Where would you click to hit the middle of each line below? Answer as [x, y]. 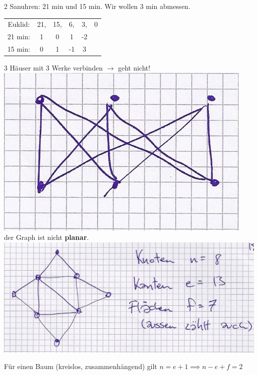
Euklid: [19, 24]
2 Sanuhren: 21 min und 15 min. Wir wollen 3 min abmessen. [97, 6]
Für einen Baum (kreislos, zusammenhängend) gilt [81, 366]
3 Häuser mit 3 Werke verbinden [53, 68]
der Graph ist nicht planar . [46, 237]
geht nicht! [134, 68]
